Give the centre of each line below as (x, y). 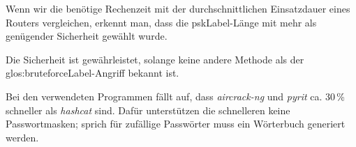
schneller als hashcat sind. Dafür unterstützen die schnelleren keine (148, 110)
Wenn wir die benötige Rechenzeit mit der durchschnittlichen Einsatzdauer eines (178, 8)
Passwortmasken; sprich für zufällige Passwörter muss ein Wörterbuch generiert (176, 124)
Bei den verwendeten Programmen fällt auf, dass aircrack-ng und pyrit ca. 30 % (176, 96)
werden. (22, 137)
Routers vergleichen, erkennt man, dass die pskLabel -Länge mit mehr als (161, 22)
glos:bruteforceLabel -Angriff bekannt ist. (92, 73)
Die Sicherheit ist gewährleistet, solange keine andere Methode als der (155, 59)
